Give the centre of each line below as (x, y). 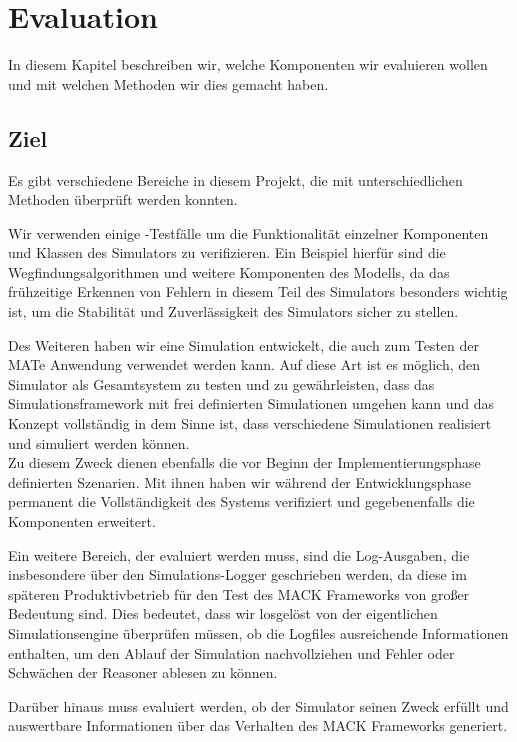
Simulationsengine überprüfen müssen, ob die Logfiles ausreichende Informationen (258, 632)
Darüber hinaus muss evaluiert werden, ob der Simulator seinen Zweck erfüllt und (258, 705)
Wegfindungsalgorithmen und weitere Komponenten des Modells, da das (229, 271)
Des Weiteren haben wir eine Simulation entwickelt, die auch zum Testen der (243, 344)
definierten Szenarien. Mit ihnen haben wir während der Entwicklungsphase (239, 481)
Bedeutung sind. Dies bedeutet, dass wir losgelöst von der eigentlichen (223, 613)
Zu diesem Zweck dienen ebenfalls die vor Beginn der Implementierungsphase (244, 462)
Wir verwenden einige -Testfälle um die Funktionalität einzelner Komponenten (248, 232)
